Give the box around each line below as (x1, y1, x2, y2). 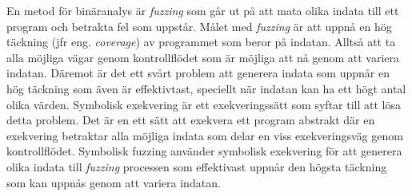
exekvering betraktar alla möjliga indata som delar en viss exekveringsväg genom (6, 127, 403, 143)
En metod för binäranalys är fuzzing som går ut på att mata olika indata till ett (6, 2, 399, 18)
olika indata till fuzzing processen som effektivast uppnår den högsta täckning (6, 158, 387, 174)
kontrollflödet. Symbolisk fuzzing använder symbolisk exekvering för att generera (6, 143, 402, 159)
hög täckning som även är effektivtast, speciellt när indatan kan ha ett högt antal (6, 80, 406, 96)
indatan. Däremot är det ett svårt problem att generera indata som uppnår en (6, 65, 390, 81)
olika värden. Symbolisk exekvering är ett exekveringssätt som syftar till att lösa (6, 96, 401, 112)
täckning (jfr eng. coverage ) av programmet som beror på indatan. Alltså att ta (6, 33, 396, 50)
